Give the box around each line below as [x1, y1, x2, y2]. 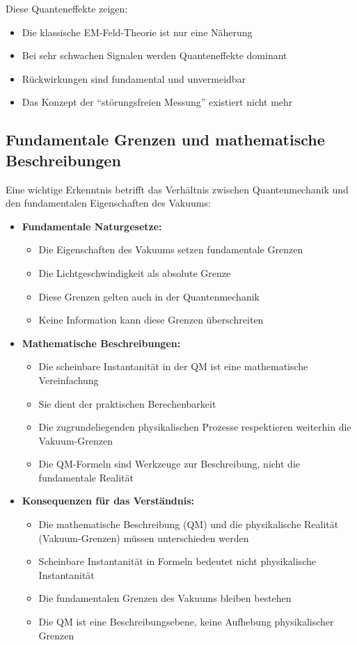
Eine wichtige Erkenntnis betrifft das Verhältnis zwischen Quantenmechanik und [6, 182, 349, 196]
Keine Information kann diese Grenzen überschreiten [38, 312, 264, 327]
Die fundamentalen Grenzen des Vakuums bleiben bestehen [38, 591, 292, 605]
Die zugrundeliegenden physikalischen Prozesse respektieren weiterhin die [38, 420, 351, 434]
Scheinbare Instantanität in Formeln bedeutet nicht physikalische [38, 554, 316, 568]
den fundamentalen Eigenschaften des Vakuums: [6, 196, 211, 210]
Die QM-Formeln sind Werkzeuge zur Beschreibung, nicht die [38, 456, 300, 471]
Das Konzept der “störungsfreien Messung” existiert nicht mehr [22, 95, 293, 109]
